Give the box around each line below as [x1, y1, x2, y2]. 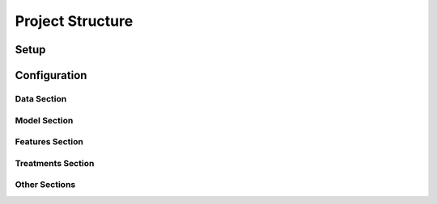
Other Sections [15, 179, 76, 190]
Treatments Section [15, 157, 95, 169]
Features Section [15, 136, 84, 148]
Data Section [15, 93, 67, 104]
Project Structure [15, 12, 134, 30]
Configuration [15, 69, 87, 82]
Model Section [15, 114, 74, 126]
